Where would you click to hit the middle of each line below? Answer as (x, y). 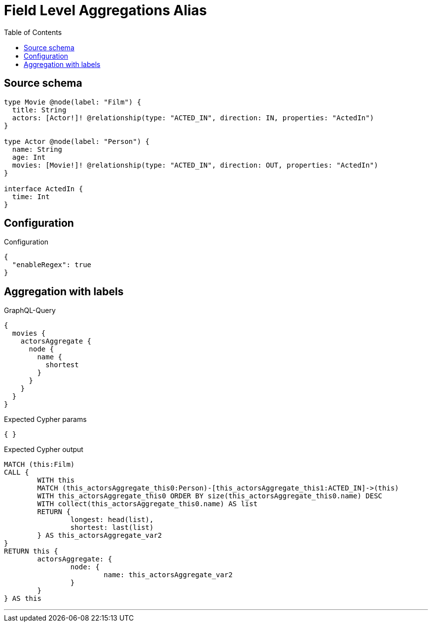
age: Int (29, 157)
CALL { (17, 472)
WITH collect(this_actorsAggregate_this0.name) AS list (147, 504)
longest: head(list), (112, 520)
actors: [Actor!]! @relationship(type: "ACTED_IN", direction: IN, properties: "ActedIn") (193, 118)
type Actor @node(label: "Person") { (77, 141)
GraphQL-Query (30, 311)
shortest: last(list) (112, 528)
